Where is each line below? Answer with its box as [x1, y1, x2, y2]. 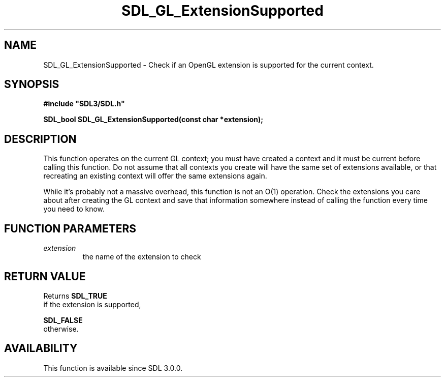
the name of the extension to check [82, 252, 201, 261]
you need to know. [43, 204, 105, 214]
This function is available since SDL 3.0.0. [43, 363, 183, 372]
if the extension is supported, [43, 300, 141, 309]
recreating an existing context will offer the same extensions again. [43, 171, 267, 181]
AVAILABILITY [4, 342, 78, 355]
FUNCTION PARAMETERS [4, 222, 136, 235]
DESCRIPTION [4, 132, 77, 145]
